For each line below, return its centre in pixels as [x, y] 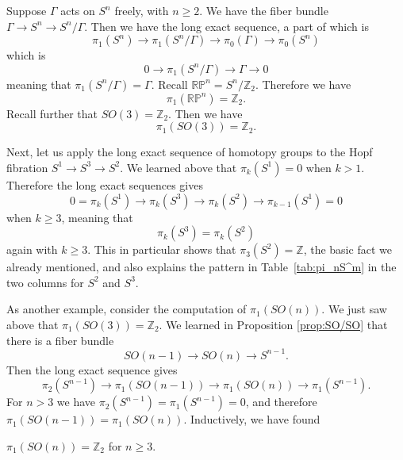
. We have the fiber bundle [264, 10]
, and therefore [281, 402]
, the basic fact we [347, 249]
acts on [78, 10]
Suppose [27, 10]
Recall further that [52, 113]
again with [32, 249]
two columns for [45, 282]
